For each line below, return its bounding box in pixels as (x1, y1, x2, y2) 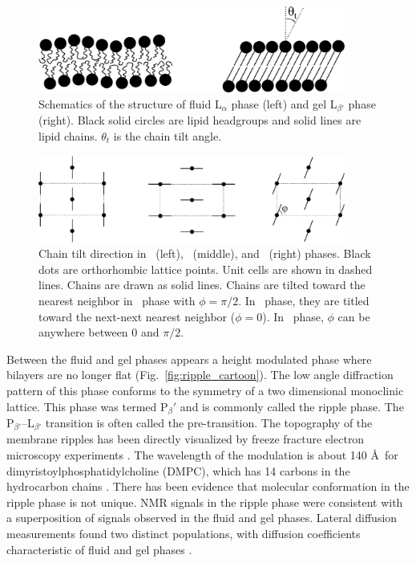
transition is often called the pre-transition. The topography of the (45, 414, 373, 430)
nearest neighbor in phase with (38, 292, 196, 308)
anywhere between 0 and (38, 324, 160, 341)
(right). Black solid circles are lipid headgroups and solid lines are (38, 112, 361, 129)
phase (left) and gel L (231, 95, 337, 112)
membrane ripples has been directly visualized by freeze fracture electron (6, 430, 365, 447)
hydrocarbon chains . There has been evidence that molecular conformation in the (6, 478, 410, 495)
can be (337, 308, 370, 324)
